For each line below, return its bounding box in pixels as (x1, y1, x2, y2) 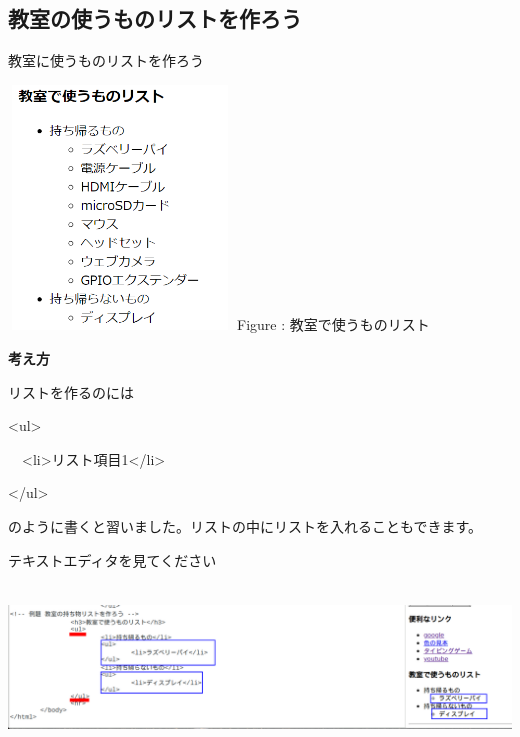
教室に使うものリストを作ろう (8, 50, 204, 71)
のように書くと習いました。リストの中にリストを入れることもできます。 (8, 515, 483, 536)
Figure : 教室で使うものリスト (237, 314, 430, 335)
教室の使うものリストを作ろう (8, 3, 302, 34)
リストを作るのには (8, 381, 134, 402)
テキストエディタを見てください (8, 549, 217, 570)
